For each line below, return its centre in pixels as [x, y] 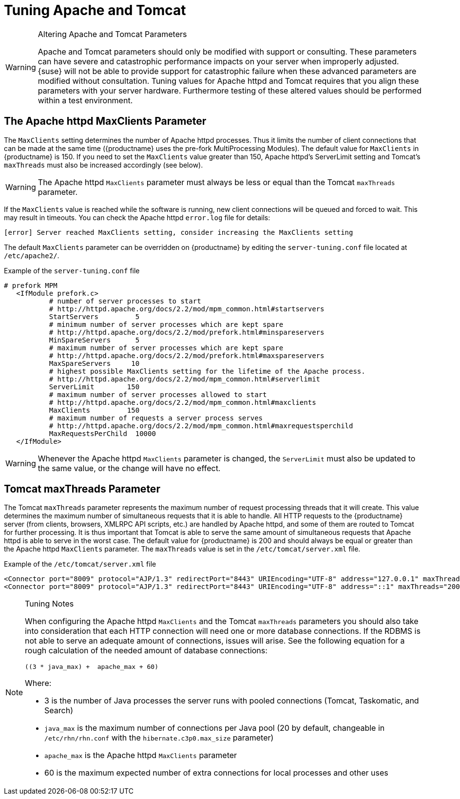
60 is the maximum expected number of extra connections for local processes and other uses [216, 773]
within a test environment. [85, 100]
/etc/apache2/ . [32, 255]
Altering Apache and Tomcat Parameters [112, 34]
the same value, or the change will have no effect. [129, 468]
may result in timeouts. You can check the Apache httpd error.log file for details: [137, 217]
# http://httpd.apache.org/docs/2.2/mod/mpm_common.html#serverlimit [185, 379]
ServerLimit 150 [94, 387]
